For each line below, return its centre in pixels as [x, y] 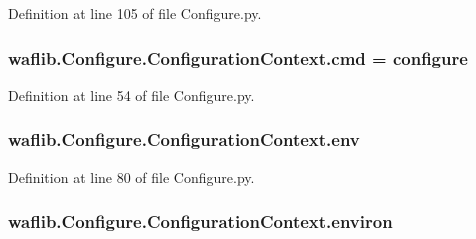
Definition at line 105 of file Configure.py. [135, 13]
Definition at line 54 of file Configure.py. [131, 94]
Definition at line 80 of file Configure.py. [131, 176]
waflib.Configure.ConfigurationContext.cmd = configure [238, 57]
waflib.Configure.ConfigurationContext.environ [200, 221]
